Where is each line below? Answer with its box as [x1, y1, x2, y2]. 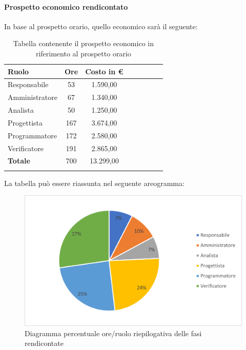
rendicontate [25, 338, 64, 348]
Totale [8, 155, 30, 166]
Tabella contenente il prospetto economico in [13, 38, 154, 49]
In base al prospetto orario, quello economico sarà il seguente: [4, 20, 198, 31]
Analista [8, 105, 34, 115]
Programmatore [8, 130, 57, 140]
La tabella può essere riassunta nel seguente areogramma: [4, 177, 184, 188]
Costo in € [85, 66, 124, 76]
